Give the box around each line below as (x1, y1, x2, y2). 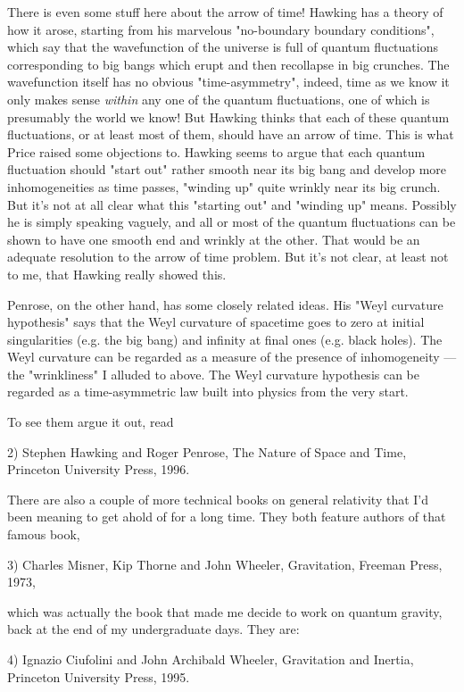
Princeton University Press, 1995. (7, 667, 190, 686)
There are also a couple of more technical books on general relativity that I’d (7, 489, 429, 508)
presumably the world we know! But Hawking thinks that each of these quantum (7, 107, 450, 126)
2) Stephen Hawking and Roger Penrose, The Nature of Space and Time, (7, 442, 407, 461)
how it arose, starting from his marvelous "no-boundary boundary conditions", (7, 20, 435, 38)
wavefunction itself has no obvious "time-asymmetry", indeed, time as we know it (7, 72, 450, 91)
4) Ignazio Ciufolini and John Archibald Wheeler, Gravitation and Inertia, (7, 650, 414, 668)
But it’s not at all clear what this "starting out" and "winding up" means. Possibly (7, 195, 457, 213)
